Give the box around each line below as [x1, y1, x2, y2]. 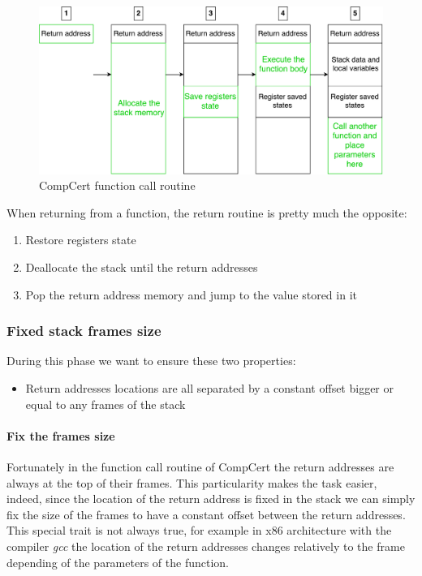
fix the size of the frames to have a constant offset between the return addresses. [6, 505, 406, 522]
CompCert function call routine [39, 177, 196, 194]
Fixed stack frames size [6, 320, 161, 341]
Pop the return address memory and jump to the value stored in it [25, 286, 357, 303]
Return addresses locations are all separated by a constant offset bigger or [25, 379, 394, 396]
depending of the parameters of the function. [6, 553, 229, 570]
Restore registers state [25, 231, 136, 248]
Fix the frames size [6, 427, 115, 444]
